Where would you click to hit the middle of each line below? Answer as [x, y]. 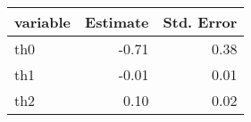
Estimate [117, 22]
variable [43, 22]
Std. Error [200, 22]
